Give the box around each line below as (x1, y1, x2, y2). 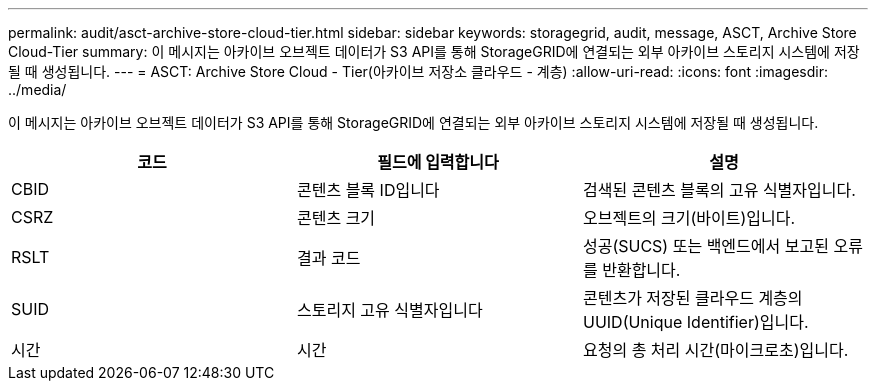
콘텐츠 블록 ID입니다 (296, 180, 440, 200)
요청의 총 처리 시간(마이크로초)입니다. (582, 340, 849, 360)
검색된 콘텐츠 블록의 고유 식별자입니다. (582, 180, 856, 200)
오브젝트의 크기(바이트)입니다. (582, 208, 796, 228)
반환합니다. (602, 260, 681, 280)
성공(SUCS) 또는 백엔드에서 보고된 (582, 236, 829, 256)
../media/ (8, 81, 67, 98)
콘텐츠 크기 (296, 208, 376, 228)
